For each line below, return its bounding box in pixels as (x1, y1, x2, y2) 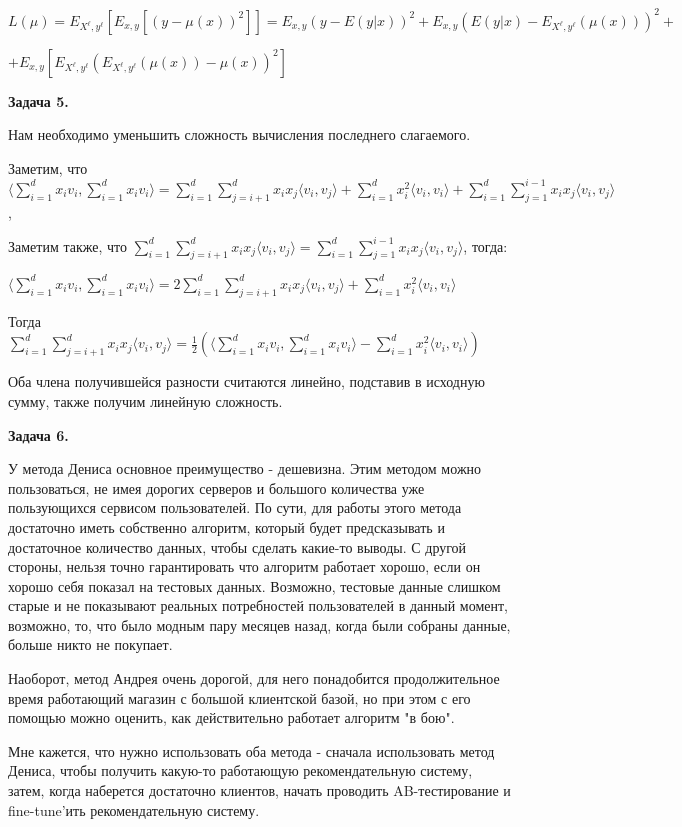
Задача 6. (8, 424, 69, 445)
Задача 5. (8, 90, 69, 111)
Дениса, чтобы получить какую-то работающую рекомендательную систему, (8, 760, 473, 781)
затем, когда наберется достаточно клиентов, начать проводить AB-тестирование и (8, 780, 511, 801)
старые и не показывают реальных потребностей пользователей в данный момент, (8, 595, 508, 616)
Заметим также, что (8, 235, 127, 256)
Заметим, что (8, 157, 88, 178)
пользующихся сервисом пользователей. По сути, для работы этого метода (8, 497, 462, 518)
